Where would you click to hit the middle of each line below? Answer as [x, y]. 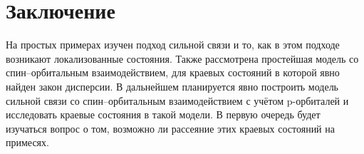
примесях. [27, 142]
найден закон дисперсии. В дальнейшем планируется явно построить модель [172, 86]
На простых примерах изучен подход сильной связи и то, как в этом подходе [173, 45]
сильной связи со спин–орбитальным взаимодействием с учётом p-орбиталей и [177, 100]
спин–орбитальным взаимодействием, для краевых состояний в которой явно [173, 72]
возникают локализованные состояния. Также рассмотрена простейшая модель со [182, 58]
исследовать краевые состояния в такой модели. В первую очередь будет [163, 114]
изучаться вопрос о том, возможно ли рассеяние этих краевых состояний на [170, 128]
